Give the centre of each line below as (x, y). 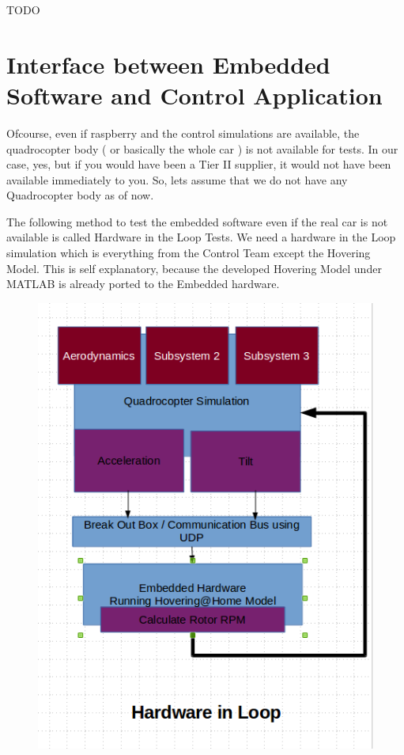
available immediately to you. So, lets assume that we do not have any (177, 179)
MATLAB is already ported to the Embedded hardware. (143, 284)
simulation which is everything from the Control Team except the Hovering (189, 253)
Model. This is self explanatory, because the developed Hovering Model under (194, 268)
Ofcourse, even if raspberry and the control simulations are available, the (183, 133)
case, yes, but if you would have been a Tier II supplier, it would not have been (199, 164)
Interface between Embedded (168, 64)
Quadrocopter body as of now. (80, 195)
